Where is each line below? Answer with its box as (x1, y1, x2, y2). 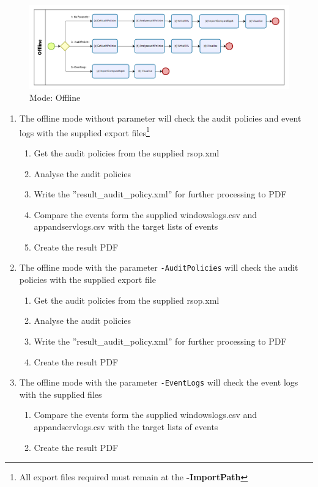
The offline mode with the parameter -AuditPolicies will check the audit (19, 261, 298, 274)
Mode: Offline (29, 91, 81, 104)
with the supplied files (19, 387, 102, 400)
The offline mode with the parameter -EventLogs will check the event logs (19, 376, 298, 389)
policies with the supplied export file (19, 273, 156, 286)
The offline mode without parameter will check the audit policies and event (19, 112, 301, 125)
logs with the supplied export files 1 (19, 124, 150, 139)
